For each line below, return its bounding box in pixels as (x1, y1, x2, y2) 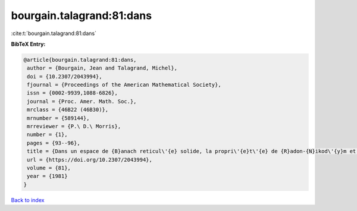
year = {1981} (27, 173, 68, 179)
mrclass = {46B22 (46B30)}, (27, 106, 109, 113)
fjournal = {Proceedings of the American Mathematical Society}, (27, 81, 221, 89)
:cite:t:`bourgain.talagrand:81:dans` (11, 30, 96, 37)
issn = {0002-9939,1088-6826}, (27, 90, 118, 96)
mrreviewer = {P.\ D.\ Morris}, (27, 123, 121, 130)
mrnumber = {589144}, (27, 115, 90, 121)
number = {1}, (27, 131, 68, 138)
